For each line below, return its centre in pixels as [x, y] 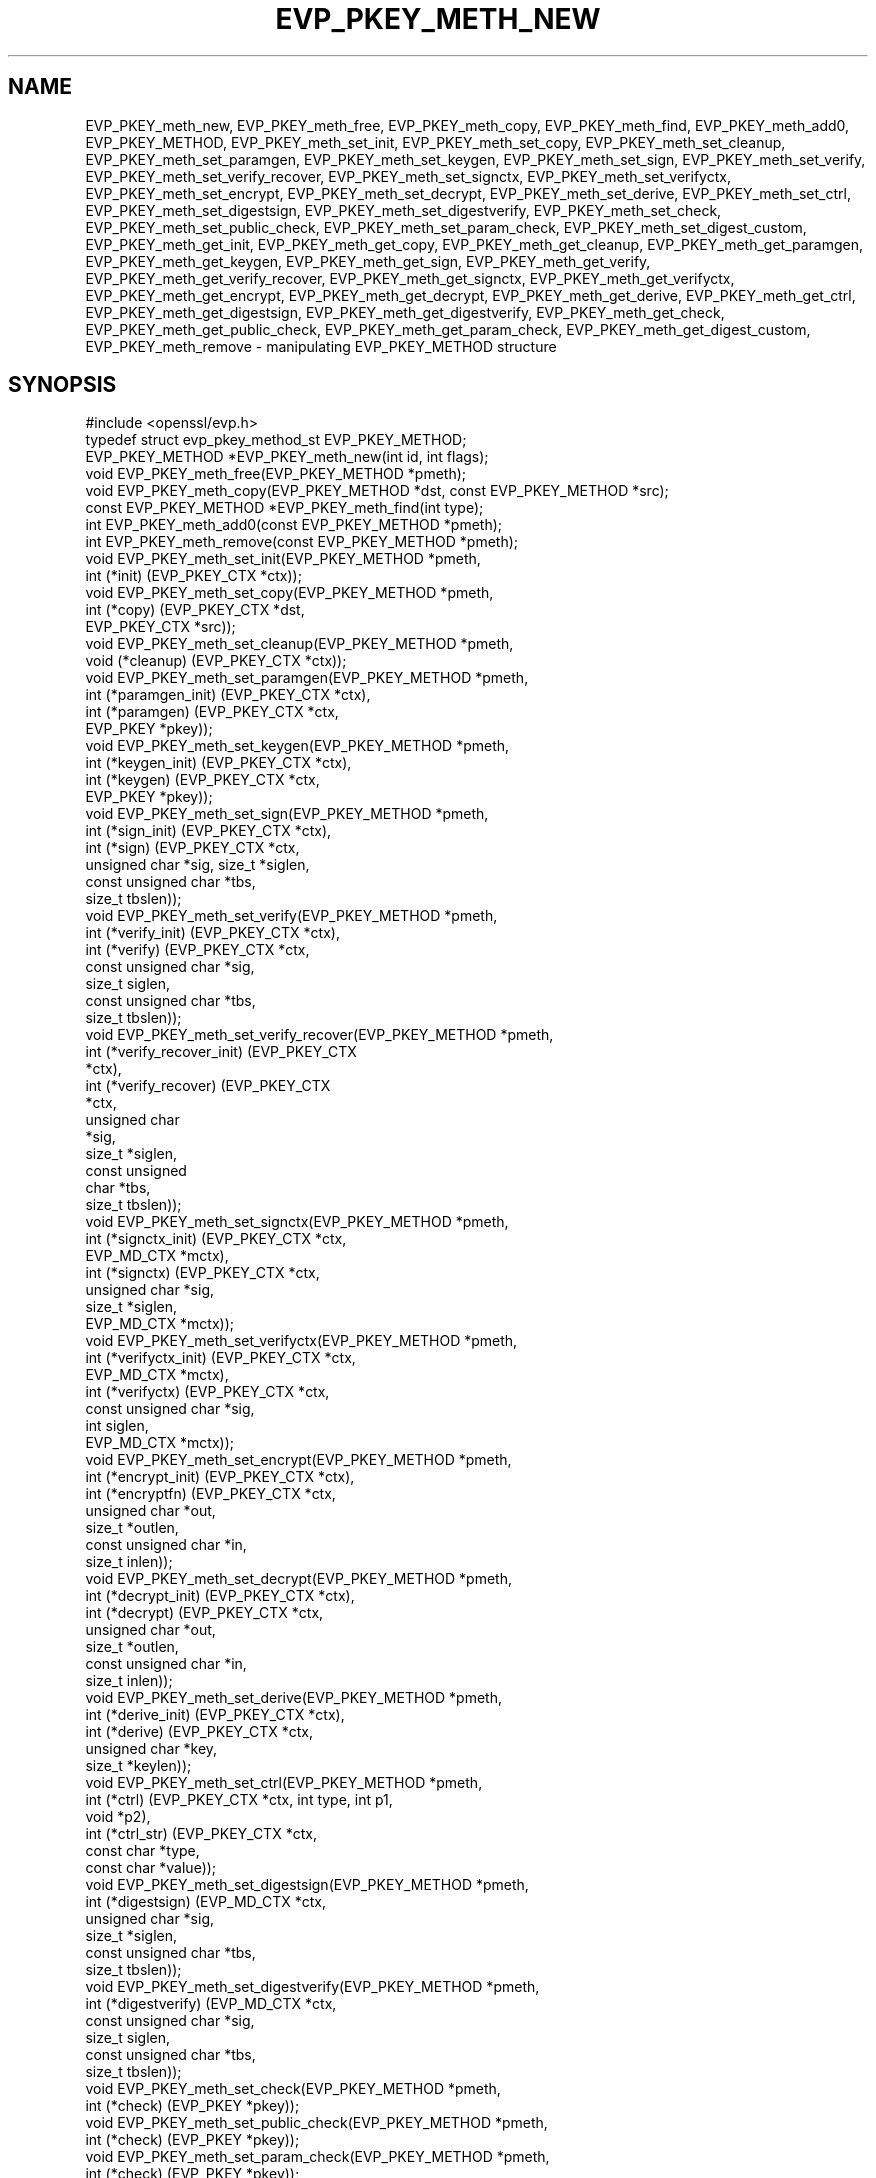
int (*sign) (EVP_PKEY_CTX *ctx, [192, 848]
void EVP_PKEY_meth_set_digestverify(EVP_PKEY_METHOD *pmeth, [312, 1987]
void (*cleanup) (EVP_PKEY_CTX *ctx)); [216, 661]
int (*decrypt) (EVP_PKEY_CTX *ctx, [204, 1613]
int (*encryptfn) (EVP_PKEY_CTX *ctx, [210, 1494]
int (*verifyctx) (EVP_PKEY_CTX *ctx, [207, 1392]
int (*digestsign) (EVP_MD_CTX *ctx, [205, 1902]
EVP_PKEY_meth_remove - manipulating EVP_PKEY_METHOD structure [321, 346]
